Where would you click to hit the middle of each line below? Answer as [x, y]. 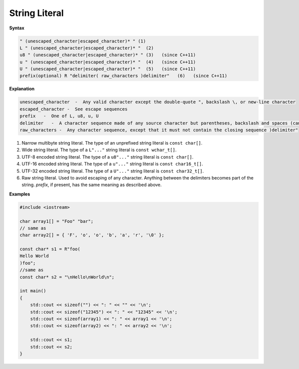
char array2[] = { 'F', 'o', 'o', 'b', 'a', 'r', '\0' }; [92, 235]
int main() [33, 291]
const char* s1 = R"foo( [50, 249]
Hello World [34, 256]
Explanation [22, 89]
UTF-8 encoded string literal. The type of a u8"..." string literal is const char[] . [108, 157]
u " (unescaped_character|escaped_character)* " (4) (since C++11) [108, 62]
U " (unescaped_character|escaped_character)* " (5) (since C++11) [108, 69]
